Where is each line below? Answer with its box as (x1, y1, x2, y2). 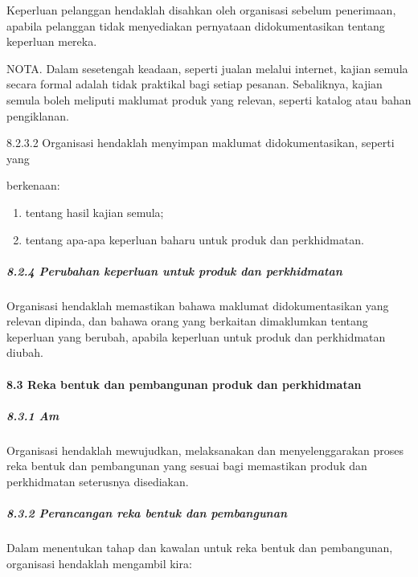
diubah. (6, 344, 43, 361)
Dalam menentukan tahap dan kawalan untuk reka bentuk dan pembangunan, (6, 539, 393, 556)
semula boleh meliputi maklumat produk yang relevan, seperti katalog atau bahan (6, 91, 412, 108)
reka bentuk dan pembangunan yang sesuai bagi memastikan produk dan (6, 457, 367, 474)
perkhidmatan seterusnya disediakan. (6, 473, 189, 489)
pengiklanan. (6, 107, 69, 124)
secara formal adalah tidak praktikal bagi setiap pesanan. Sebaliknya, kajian (6, 76, 383, 92)
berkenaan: (6, 177, 60, 194)
